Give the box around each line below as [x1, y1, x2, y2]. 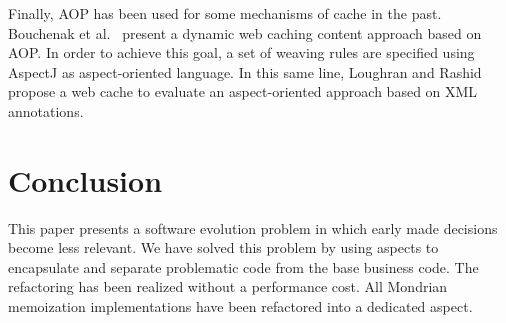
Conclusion [8, 159, 163, 200]
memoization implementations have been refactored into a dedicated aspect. [8, 296, 473, 317]
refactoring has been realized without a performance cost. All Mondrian [8, 276, 448, 297]
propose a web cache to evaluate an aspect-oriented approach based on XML [8, 81, 478, 102]
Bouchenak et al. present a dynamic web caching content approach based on [8, 22, 482, 43]
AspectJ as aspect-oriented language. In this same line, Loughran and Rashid [8, 61, 482, 82]
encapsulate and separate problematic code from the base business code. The [8, 256, 479, 277]
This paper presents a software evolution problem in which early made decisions [8, 217, 498, 238]
